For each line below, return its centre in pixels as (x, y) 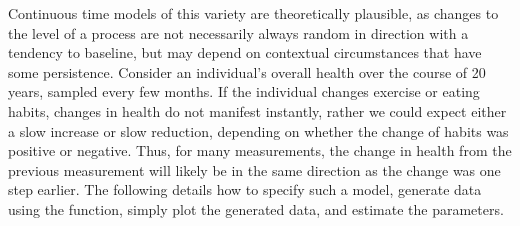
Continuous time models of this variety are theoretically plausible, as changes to (253, 13)
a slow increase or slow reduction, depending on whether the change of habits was (258, 130)
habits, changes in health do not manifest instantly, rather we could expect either (257, 110)
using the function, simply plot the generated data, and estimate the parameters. (256, 208)
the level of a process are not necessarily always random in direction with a (238, 32)
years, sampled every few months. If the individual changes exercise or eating (244, 91)
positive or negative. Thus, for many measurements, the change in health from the (260, 150)
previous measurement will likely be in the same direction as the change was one (254, 169)
